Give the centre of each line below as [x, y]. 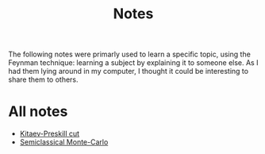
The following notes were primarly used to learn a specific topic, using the [130, 54]
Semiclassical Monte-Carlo [64, 142]
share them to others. [43, 79]
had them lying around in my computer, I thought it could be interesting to [128, 71]
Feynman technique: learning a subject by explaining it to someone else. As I [133, 63]
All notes [38, 112]
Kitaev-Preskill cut [50, 134]
